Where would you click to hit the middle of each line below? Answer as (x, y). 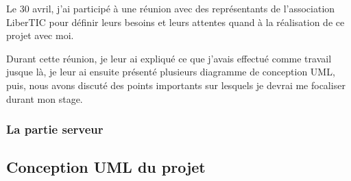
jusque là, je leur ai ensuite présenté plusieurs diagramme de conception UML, (171, 72)
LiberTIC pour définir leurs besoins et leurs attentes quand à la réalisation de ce (175, 22)
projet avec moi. (40, 35)
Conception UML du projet (106, 167)
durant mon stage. (45, 98)
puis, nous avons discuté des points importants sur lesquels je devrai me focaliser (176, 85)
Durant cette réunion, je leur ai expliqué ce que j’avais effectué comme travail (169, 58)
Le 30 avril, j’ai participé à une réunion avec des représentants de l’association (171, 8)
